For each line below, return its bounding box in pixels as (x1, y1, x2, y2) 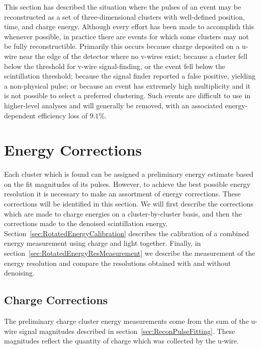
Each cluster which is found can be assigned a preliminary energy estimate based (4, 169, 253, 179)
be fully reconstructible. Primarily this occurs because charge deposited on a (4, 41, 240, 51)
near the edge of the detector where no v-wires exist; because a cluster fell (19, 50, 247, 61)
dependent (4, 110, 36, 120)
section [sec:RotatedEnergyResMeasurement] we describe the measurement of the (4, 248, 255, 258)
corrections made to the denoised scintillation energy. (4, 218, 168, 229)
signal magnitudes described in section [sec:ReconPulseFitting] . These (19, 325, 235, 336)
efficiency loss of (38, 110, 88, 120)
